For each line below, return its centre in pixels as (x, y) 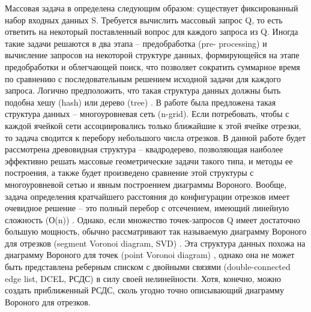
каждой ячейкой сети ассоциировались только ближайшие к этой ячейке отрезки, (153, 125)
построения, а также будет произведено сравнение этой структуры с (129, 172)
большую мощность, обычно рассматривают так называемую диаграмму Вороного (156, 231)
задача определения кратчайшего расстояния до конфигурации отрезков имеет (147, 196)
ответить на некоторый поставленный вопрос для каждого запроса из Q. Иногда (152, 31)
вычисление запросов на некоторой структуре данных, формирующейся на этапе (152, 55)
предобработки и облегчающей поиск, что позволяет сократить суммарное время (152, 66)
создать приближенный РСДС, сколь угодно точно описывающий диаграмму (144, 290)
